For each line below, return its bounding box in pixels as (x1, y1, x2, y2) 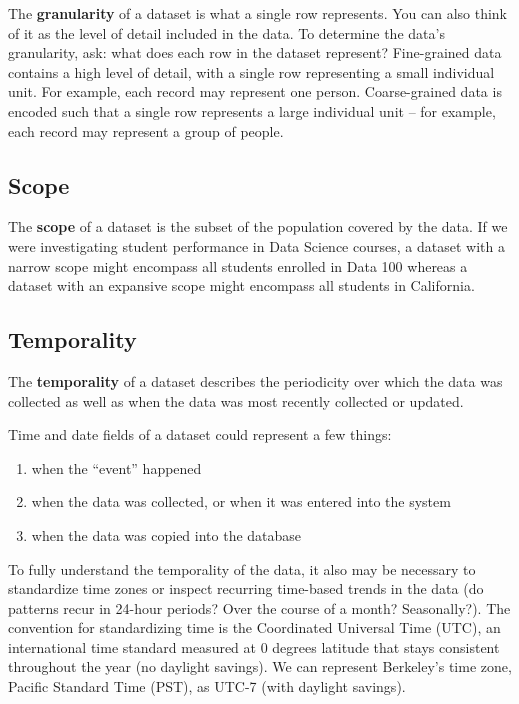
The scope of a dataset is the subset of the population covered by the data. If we (8, 216, 508, 237)
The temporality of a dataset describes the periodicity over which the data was (8, 370, 503, 391)
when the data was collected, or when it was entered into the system (31, 491, 451, 512)
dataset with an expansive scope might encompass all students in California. (8, 275, 475, 296)
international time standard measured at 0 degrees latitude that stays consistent (8, 636, 500, 657)
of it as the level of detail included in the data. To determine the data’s (8, 22, 445, 43)
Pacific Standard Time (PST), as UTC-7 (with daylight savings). (8, 676, 406, 697)
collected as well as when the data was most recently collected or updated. (8, 390, 464, 411)
